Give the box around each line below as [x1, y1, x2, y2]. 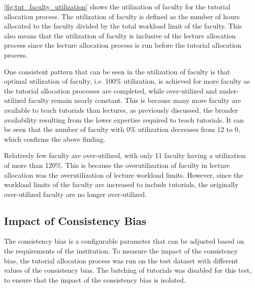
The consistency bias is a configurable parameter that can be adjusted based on [4, 236, 244, 246]
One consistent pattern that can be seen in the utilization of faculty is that [4, 66, 230, 76]
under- [219, 85, 239, 96]
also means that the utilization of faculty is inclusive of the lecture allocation [4, 30, 236, 40]
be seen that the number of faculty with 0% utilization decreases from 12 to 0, [4, 124, 240, 134]
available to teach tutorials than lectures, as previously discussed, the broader [4, 104, 238, 115]
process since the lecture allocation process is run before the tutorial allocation [4, 40, 242, 50]
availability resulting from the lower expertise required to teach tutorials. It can [4, 114, 244, 125]
